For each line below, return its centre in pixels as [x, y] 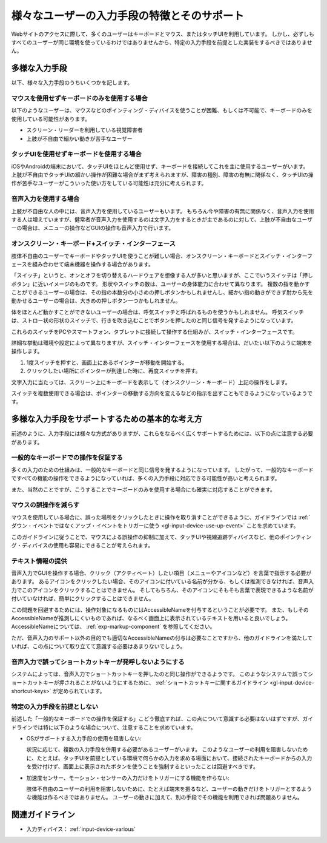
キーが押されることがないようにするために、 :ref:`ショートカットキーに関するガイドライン [156, 682]
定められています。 [81, 691]
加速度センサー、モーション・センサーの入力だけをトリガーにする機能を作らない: [128, 777]
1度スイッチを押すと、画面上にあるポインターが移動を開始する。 [107, 362]
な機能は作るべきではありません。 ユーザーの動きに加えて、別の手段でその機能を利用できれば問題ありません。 [164, 797]
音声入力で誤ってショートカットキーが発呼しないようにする [98, 662]
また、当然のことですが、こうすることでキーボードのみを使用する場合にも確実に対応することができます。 [143, 489]
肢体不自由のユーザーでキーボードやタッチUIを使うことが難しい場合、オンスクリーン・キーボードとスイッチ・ [149, 256]
